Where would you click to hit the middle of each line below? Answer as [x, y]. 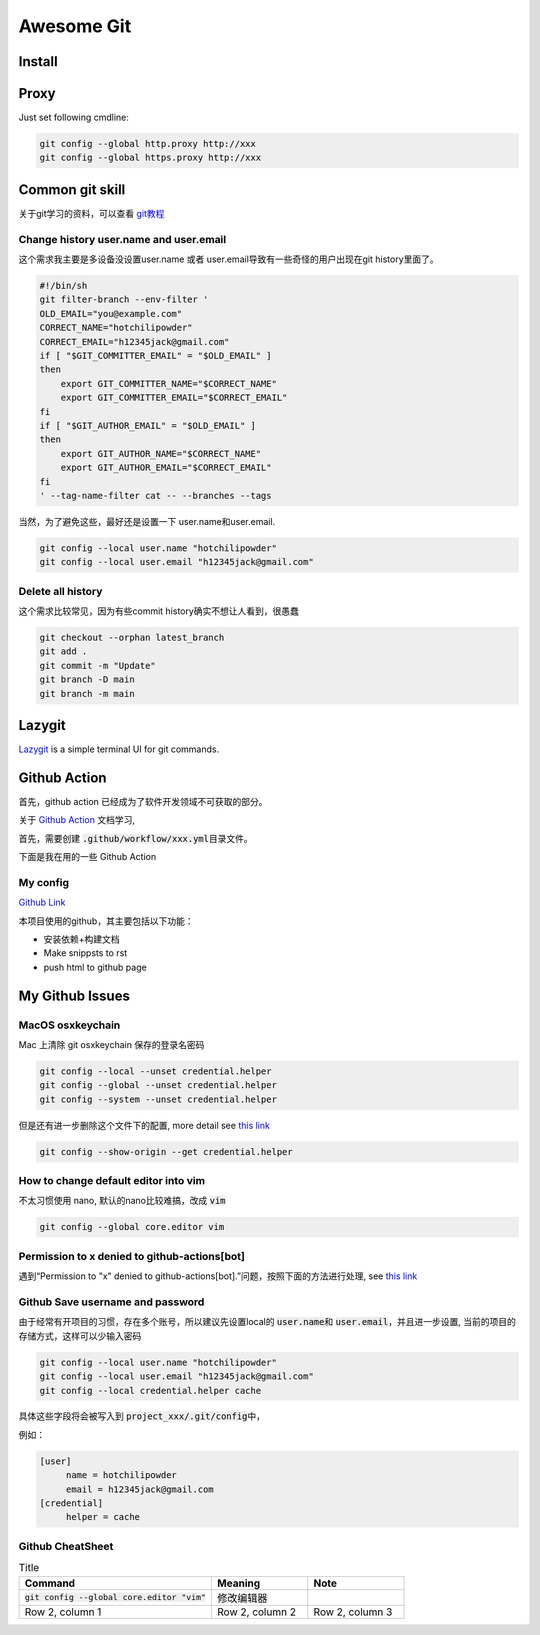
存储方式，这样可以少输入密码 [80, 1336]
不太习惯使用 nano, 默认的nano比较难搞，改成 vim [122, 1201]
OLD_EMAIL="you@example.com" [111, 313]
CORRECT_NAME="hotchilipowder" [116, 328]
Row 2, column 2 [256, 1612]
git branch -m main [87, 693]
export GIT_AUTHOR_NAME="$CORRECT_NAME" [161, 453]
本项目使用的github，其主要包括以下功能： [106, 921]
